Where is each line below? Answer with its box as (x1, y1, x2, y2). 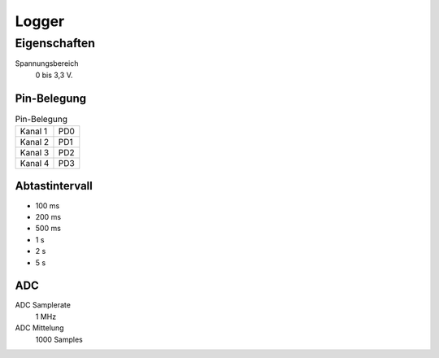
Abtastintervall (15, 179, 93, 193)
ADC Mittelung (15, 323, 64, 333)
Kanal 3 (20, 147, 50, 159)
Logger (15, 12, 65, 30)
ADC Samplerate (15, 300, 71, 310)
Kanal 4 (20, 158, 50, 169)
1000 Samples (35, 334, 83, 344)
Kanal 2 (20, 137, 50, 148)
